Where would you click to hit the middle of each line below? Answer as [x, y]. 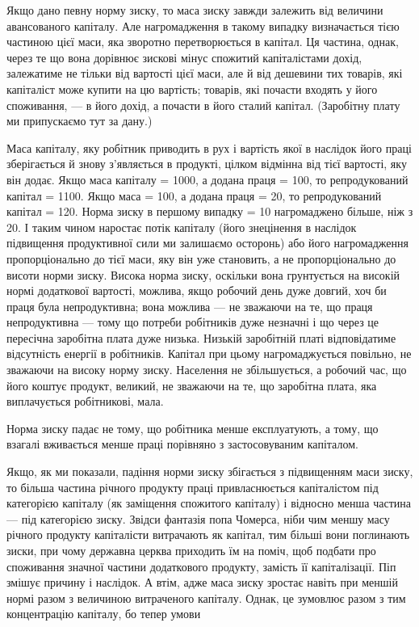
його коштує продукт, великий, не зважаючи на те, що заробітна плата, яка [192, 385]
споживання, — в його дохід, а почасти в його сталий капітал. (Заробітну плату [203, 105]
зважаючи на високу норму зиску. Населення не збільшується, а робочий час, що [207, 370]
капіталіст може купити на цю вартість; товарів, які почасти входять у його [192, 88]
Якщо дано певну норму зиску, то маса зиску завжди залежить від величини [195, 10]
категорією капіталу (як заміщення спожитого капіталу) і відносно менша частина [209, 503]
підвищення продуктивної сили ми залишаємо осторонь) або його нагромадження [207, 243]
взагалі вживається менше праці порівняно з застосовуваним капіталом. [182, 444]
